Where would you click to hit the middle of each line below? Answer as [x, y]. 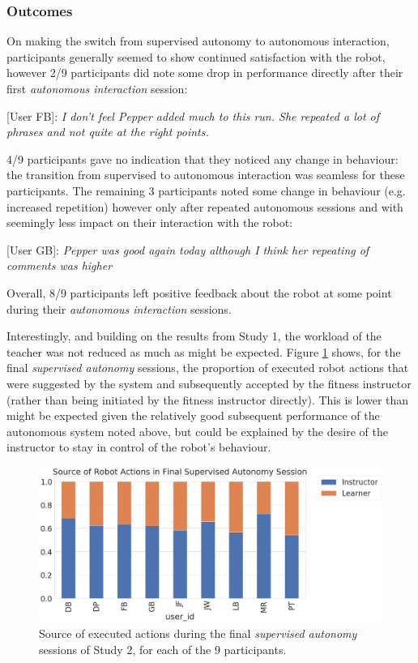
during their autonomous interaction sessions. [119, 308]
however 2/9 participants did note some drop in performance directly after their [205, 73]
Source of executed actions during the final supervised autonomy [198, 633]
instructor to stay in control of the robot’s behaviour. [139, 447]
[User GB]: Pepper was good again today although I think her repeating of [188, 249]
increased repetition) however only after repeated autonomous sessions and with [205, 206]
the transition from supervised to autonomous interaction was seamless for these [206, 175]
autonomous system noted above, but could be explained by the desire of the [197, 431]
